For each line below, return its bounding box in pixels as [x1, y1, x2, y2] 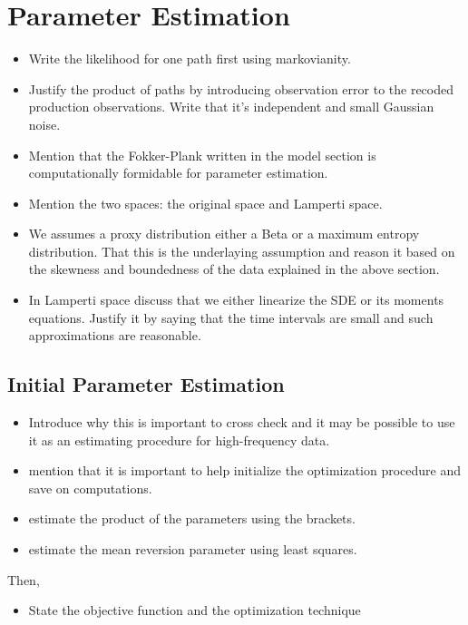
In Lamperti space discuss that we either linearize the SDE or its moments [28, 290, 444, 309]
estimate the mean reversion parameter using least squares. [28, 540, 357, 559]
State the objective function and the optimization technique [28, 601, 361, 620]
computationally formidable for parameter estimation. [28, 163, 328, 182]
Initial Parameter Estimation [7, 370, 285, 398]
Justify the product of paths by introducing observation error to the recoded [28, 79, 453, 98]
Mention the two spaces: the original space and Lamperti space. [28, 193, 383, 212]
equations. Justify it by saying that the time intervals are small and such [28, 308, 434, 327]
